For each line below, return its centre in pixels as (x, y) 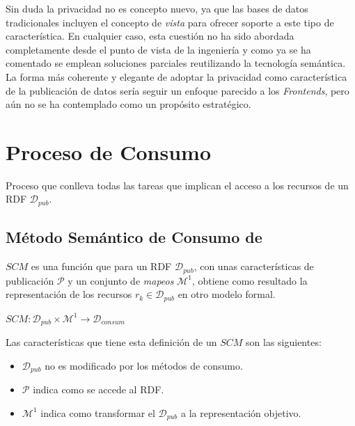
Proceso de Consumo (109, 151)
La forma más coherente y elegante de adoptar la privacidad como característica (176, 76)
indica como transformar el (98, 412)
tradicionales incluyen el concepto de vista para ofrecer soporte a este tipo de (170, 22)
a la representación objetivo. (241, 412)
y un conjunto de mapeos (121, 280)
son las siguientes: (284, 342)
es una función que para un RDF (101, 266)
